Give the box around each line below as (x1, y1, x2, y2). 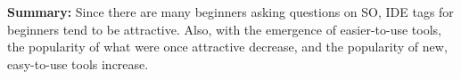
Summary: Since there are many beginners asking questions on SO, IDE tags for (7, 3, 454, 20)
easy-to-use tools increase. (7, 54, 149, 73)
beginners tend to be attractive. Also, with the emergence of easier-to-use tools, (7, 20, 441, 38)
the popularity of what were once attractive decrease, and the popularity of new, (7, 37, 448, 56)
